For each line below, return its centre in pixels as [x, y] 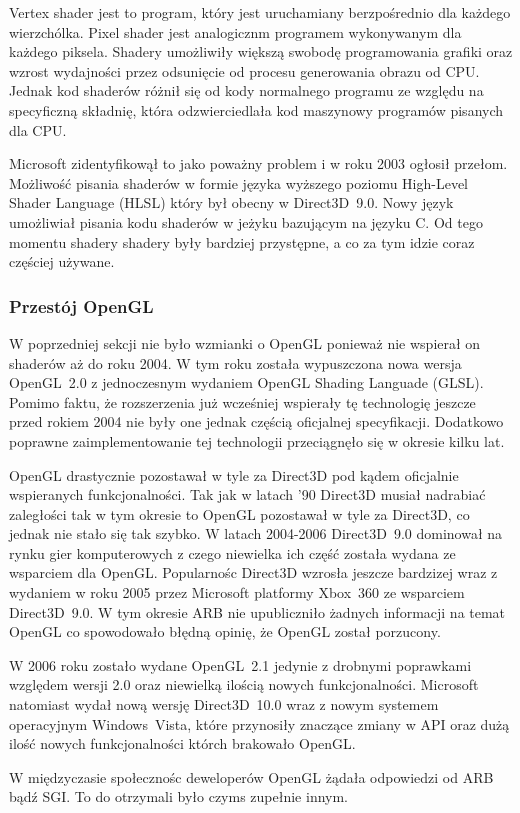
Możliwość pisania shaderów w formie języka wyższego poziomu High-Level [239, 182]
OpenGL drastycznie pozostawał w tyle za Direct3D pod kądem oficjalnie [234, 474]
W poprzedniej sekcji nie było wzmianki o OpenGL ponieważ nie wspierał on [245, 342]
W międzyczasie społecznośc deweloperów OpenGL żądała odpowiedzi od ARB [251, 776]
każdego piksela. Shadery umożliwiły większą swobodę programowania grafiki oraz [261, 51]
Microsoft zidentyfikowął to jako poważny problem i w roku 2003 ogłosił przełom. [258, 163]
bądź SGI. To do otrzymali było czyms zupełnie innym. [179, 796]
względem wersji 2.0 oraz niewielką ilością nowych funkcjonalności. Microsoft [244, 684]
